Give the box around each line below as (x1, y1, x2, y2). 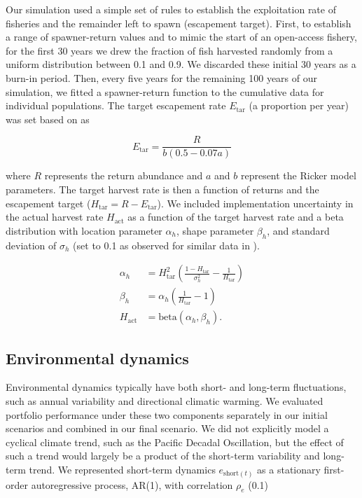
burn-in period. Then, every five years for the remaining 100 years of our (6, 70, 317, 85)
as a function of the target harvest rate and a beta (127, 209, 344, 224)
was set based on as (6, 111, 90, 126)
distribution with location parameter (6, 223, 162, 237)
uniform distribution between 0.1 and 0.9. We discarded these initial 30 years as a (6, 57, 356, 71)
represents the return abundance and (44, 168, 203, 183)
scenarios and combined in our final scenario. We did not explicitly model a (6, 421, 329, 436)
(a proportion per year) (249, 98, 349, 113)
